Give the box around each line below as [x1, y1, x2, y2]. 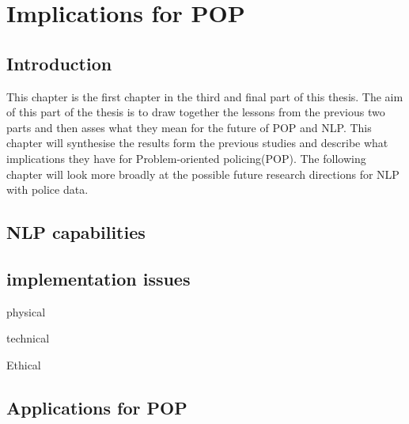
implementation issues [6, 266, 191, 290]
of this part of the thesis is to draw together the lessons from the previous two [6, 104, 385, 120]
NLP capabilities [6, 220, 146, 244]
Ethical [6, 356, 41, 373]
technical [6, 330, 50, 346]
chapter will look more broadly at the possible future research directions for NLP [6, 165, 400, 182]
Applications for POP [6, 395, 187, 419]
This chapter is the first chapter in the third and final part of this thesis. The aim [6, 88, 403, 104]
